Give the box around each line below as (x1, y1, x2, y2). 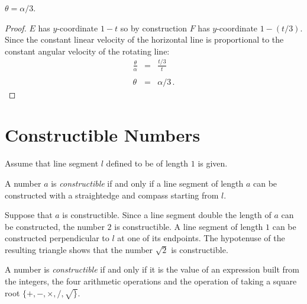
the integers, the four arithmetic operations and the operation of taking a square (5, 275, 297, 287)
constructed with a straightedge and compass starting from (5, 188, 219, 201)
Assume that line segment (5, 157, 99, 169)
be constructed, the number (5, 220, 105, 232)
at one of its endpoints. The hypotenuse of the (117, 232, 285, 244)
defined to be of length (106, 157, 189, 169)
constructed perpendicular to (5, 232, 109, 244)
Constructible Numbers (5, 123, 201, 147)
